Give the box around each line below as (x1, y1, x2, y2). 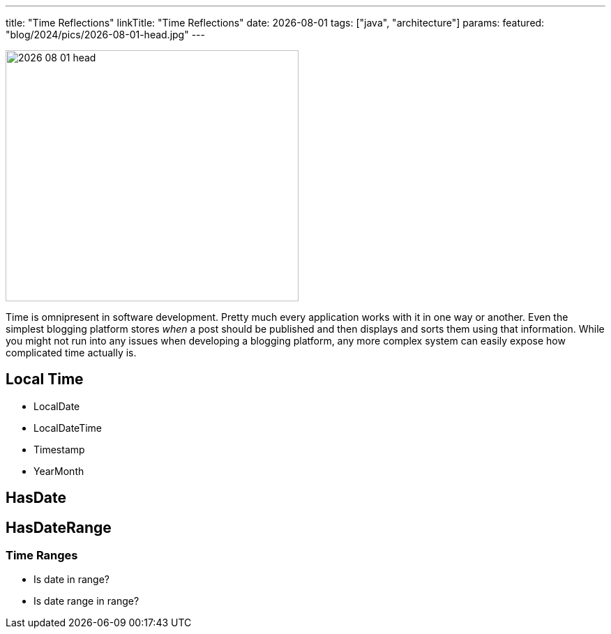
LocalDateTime (33, 421, 103, 434)
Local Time (6, 370, 84, 388)
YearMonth (33, 465, 84, 477)
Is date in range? (33, 573, 110, 586)
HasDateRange (6, 518, 112, 536)
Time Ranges (6, 548, 78, 563)
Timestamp (33, 443, 85, 455)
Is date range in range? (33, 595, 139, 607)
